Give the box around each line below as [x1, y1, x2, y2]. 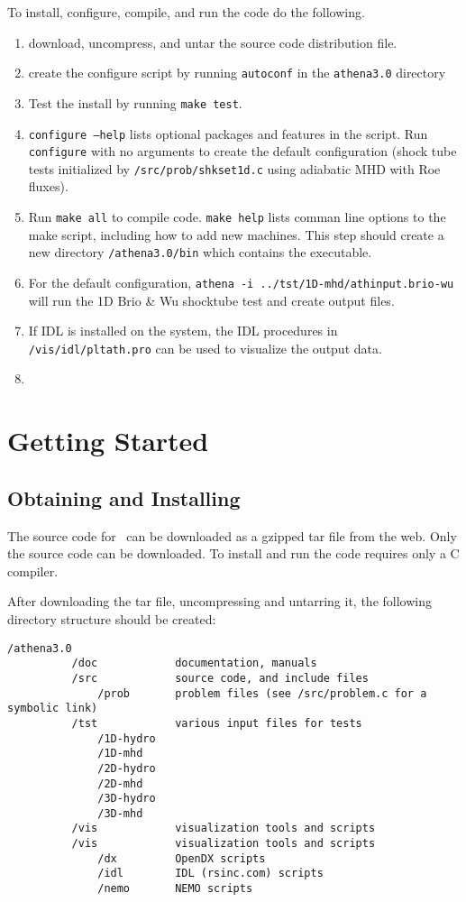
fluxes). [28, 177, 69, 196]
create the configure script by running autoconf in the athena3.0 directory [28, 63, 446, 82]
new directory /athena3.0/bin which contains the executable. [28, 243, 372, 262]
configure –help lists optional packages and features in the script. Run [28, 124, 428, 143]
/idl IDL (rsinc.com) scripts [97, 867, 324, 880]
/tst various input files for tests [71, 716, 362, 730]
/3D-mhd [97, 806, 143, 820]
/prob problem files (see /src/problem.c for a [97, 686, 427, 700]
